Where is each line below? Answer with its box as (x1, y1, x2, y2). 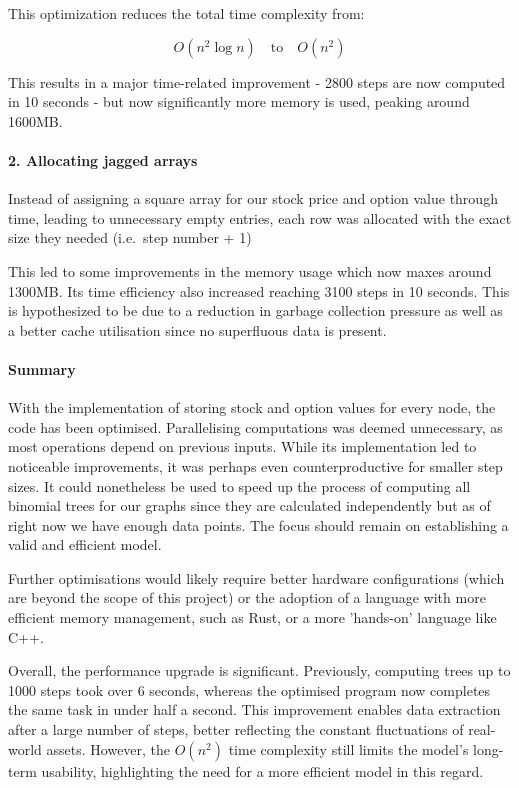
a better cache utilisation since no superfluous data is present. (8, 319, 387, 340)
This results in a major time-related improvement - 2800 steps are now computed (8, 71, 506, 92)
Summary (8, 358, 76, 379)
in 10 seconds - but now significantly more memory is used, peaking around (8, 91, 470, 112)
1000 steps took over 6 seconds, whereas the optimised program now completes (8, 679, 491, 700)
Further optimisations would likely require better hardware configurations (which (8, 567, 505, 588)
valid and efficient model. (8, 534, 162, 555)
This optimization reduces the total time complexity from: (8, 3, 365, 23)
